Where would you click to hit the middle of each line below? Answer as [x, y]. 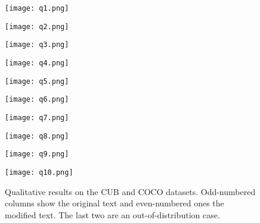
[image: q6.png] [37, 100]
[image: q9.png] [37, 154]
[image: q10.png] [39, 172]
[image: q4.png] [37, 63]
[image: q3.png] [37, 45]
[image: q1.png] [37, 8]
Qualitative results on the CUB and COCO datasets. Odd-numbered [130, 191]
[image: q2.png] [37, 26]
